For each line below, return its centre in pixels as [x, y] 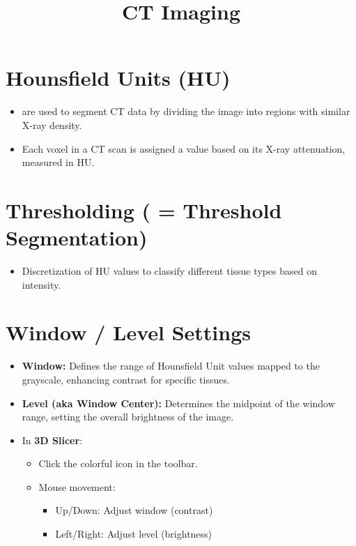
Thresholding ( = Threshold [144, 210]
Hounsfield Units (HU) [118, 78]
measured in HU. [58, 162]
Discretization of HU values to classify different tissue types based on [169, 271]
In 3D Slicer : [52, 440]
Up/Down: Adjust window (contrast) [134, 510]
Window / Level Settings [128, 332]
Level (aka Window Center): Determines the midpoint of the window [178, 403]
